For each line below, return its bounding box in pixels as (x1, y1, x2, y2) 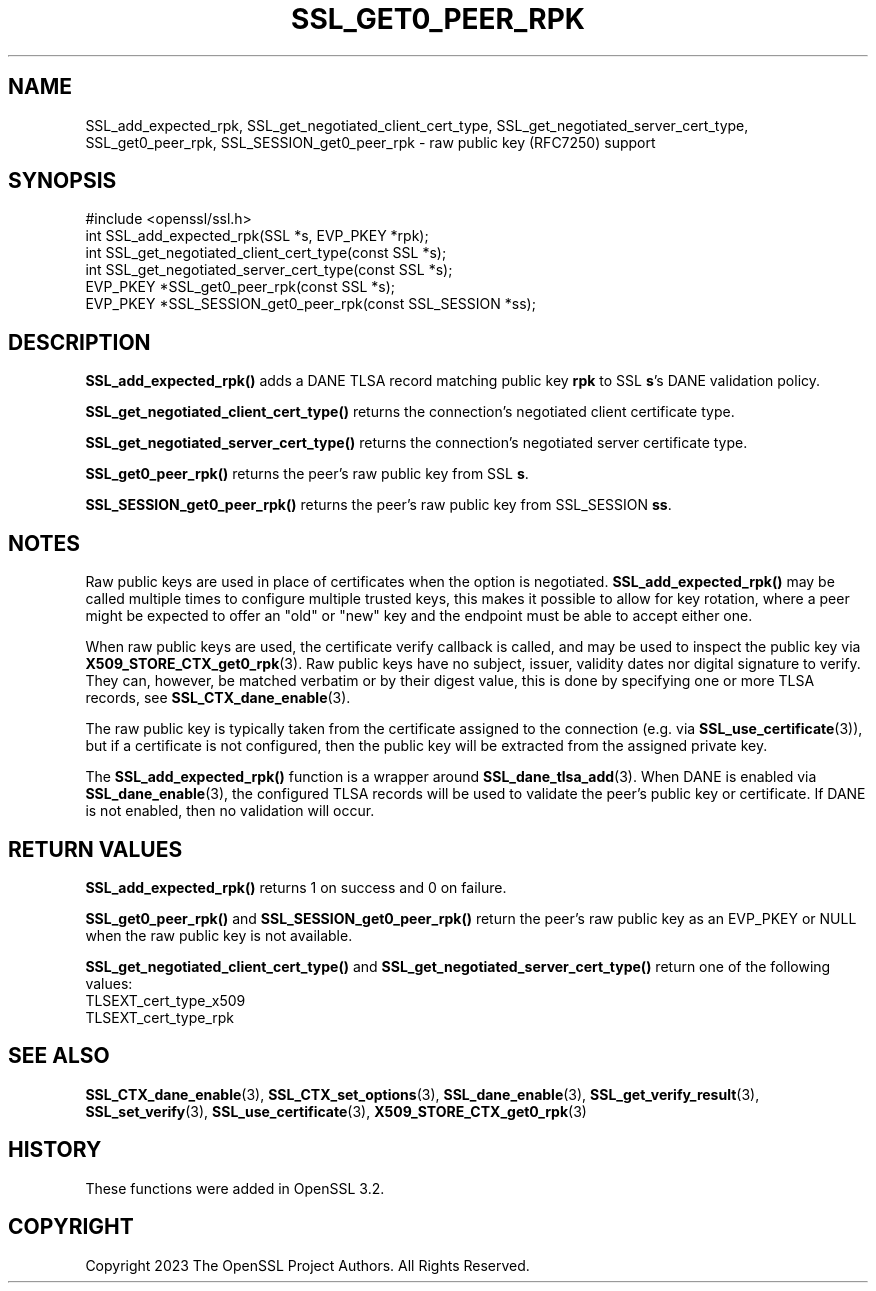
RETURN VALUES (8, 836, 183, 862)
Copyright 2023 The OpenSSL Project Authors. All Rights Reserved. (85, 1256, 530, 1274)
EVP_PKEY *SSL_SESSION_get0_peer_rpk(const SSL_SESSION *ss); (85, 295, 536, 313)
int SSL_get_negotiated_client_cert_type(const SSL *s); (85, 244, 447, 262)
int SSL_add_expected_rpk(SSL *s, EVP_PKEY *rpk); (85, 227, 429, 245)
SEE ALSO (8, 1043, 110, 1069)
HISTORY (8, 1137, 102, 1163)
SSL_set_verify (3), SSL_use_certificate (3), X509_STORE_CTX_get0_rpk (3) (85, 1102, 587, 1120)
